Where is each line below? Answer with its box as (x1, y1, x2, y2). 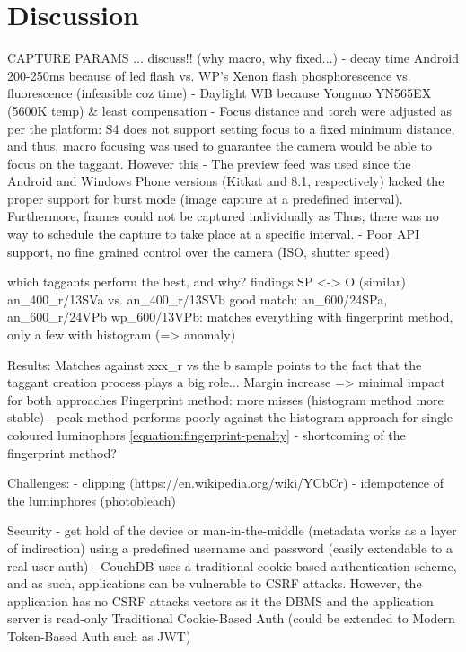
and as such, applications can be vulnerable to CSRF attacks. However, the (7, 574, 422, 593)
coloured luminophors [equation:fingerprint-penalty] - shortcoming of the (7, 426, 406, 444)
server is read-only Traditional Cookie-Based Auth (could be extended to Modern (7, 609, 455, 628)
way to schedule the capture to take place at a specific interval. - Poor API (7, 225, 420, 243)
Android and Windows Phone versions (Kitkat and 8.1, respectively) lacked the (7, 172, 444, 190)
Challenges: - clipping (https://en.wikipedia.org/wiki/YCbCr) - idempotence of (7, 473, 444, 492)
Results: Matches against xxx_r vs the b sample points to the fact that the (7, 355, 422, 374)
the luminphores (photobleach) (7, 490, 176, 509)
